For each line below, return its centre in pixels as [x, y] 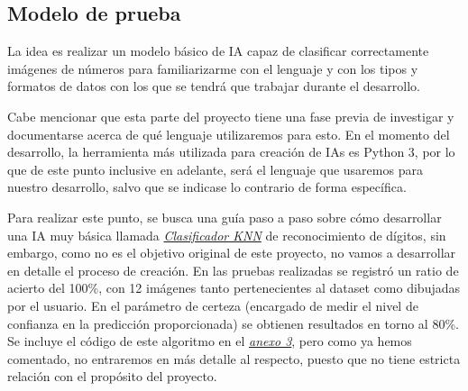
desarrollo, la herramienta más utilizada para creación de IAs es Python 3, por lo [231, 152]
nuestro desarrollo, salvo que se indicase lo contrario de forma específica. [207, 187]
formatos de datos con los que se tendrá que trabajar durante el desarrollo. [214, 86]
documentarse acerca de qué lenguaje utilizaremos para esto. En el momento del [229, 134]
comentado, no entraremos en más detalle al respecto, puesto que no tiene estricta [234, 358]
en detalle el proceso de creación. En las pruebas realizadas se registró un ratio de [233, 270]
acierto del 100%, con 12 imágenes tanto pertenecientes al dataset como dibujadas [234, 288]
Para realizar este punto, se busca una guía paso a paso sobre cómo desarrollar [225, 217]
